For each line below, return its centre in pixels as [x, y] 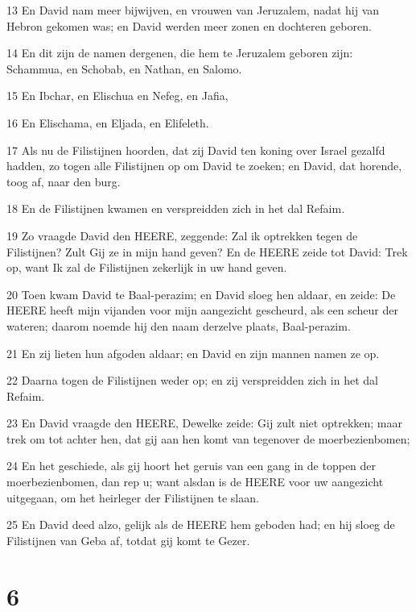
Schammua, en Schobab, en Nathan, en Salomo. [124, 68]
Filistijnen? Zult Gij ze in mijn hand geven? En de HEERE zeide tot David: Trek [207, 251]
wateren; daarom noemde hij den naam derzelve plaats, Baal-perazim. [179, 325]
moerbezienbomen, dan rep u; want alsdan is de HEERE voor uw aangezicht [195, 482]
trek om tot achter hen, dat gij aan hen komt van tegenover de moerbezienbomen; [208, 438]
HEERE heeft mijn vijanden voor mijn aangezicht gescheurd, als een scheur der [202, 310]
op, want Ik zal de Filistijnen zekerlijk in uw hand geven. [147, 267]
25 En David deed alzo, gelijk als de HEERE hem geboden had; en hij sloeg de [201, 525]
